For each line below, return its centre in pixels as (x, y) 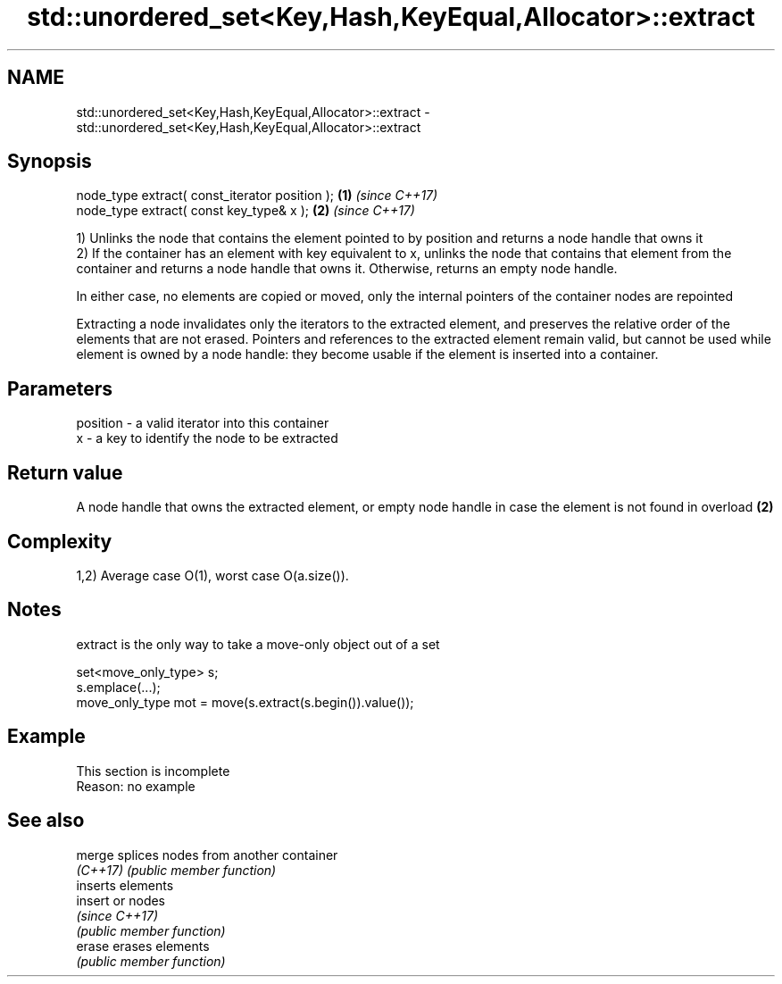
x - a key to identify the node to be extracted (207, 438)
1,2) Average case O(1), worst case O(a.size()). (212, 575)
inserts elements (125, 885)
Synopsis (50, 162)
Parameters (60, 388)
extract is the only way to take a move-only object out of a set (258, 644)
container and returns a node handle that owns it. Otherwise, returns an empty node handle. (347, 269)
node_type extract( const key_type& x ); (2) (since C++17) (245, 211)
